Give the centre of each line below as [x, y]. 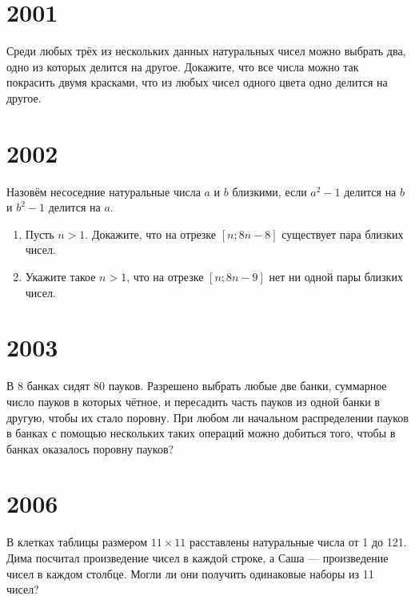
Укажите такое [60, 276]
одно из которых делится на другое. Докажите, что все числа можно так [183, 66]
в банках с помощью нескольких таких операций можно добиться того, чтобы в [201, 433]
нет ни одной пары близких [336, 276]
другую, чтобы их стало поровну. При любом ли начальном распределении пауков [207, 417]
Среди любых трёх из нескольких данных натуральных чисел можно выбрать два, [206, 51]
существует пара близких [343, 234]
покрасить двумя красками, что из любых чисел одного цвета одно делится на [197, 82]
